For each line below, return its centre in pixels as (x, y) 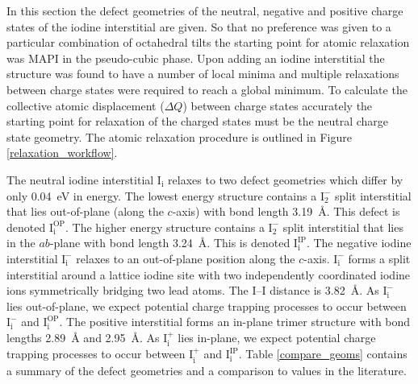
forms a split (379, 258)
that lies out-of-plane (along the (85, 211)
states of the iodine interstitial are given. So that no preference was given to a (199, 26)
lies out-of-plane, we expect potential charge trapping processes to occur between (207, 306)
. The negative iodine (359, 243)
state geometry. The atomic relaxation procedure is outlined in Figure (179, 136)
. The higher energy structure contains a (165, 227)
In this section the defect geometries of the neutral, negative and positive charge (205, 10)
